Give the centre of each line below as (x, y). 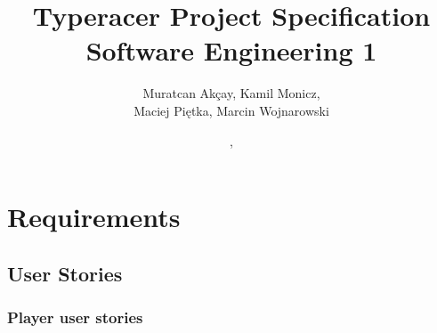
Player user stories (75, 317)
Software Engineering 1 (231, 50)
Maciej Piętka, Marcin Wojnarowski (231, 110)
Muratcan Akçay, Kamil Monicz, (231, 93)
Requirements (94, 217)
